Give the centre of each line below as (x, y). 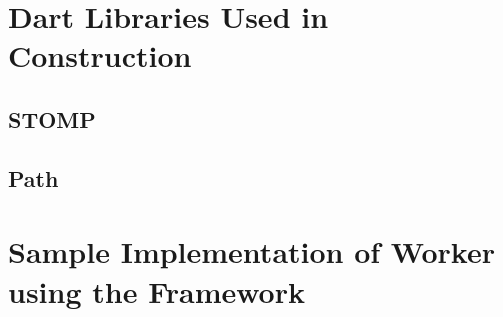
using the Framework (156, 290)
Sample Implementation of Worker (251, 251)
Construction (100, 55)
